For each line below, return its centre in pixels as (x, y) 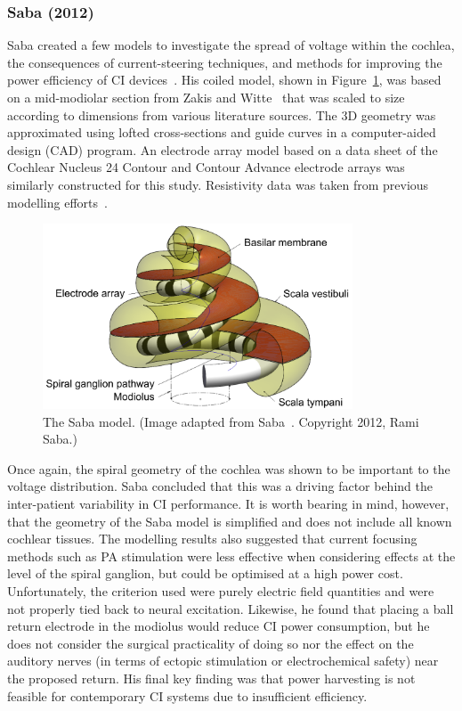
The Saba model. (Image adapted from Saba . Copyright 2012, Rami (231, 421)
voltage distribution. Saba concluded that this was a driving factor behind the (220, 486)
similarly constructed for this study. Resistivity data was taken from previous (218, 184)
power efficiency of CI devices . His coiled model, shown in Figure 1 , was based (224, 80)
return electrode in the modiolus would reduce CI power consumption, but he (219, 626)
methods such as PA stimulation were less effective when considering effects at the (231, 556)
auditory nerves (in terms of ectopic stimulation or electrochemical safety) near (223, 661)
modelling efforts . (57, 202)
